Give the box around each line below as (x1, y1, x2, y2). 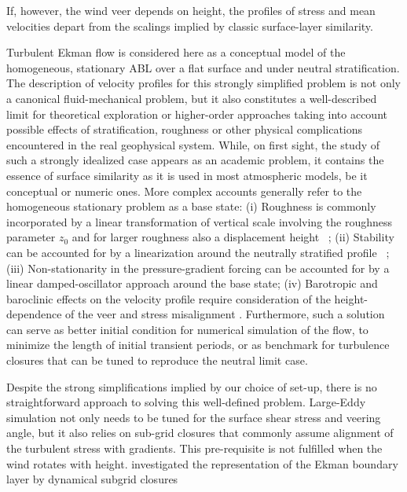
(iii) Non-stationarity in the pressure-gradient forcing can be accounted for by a (6, 259, 390, 276)
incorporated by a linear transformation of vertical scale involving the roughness (6, 213, 393, 229)
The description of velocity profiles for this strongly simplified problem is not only (6, 75, 401, 91)
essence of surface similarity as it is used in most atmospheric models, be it (6, 167, 368, 183)
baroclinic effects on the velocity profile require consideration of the (6, 290, 331, 307)
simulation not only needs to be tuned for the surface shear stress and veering (6, 409, 381, 425)
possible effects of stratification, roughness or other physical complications (6, 121, 363, 138)
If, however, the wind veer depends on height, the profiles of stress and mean (6, 2, 376, 18)
